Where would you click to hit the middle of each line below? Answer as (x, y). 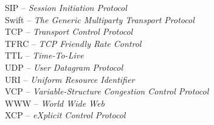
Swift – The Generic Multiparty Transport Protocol (100, 19)
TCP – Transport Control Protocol (69, 31)
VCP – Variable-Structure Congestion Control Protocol (107, 91)
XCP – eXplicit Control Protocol (65, 115)
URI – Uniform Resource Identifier (70, 79)
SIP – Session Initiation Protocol (66, 7)
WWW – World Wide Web (55, 103)
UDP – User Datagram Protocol (64, 67)
